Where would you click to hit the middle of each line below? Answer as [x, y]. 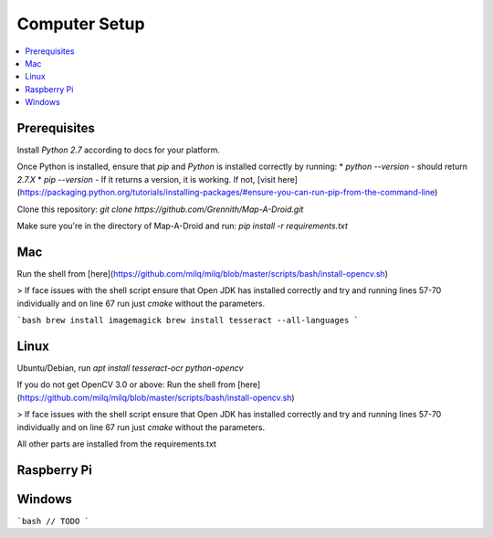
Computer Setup [81, 24]
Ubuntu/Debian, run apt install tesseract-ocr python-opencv [130, 368]
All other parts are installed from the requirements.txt [116, 444]
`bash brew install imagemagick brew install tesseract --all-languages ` [188, 321]
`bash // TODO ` [53, 521]
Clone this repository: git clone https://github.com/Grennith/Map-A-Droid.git [160, 209]
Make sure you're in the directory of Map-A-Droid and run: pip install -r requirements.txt [183, 226]
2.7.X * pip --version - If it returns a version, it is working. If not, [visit [146, 179]
